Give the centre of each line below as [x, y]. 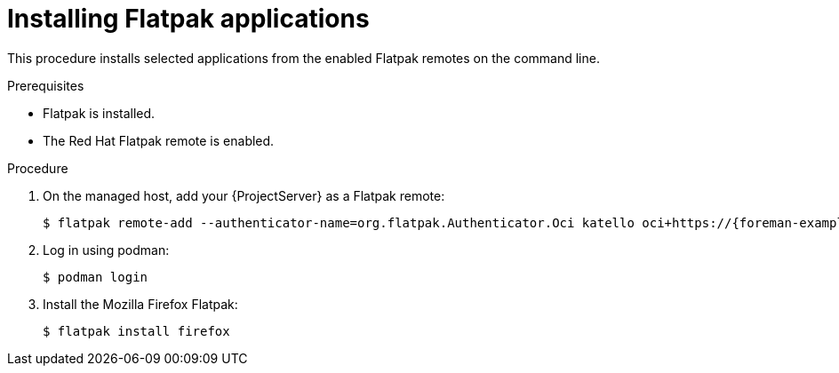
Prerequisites [46, 85]
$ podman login [96, 277]
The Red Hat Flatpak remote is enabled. [159, 140]
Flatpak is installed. [99, 113]
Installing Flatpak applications [188, 19]
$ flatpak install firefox [136, 331]
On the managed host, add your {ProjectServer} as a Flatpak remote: [244, 195]
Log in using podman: [106, 250]
